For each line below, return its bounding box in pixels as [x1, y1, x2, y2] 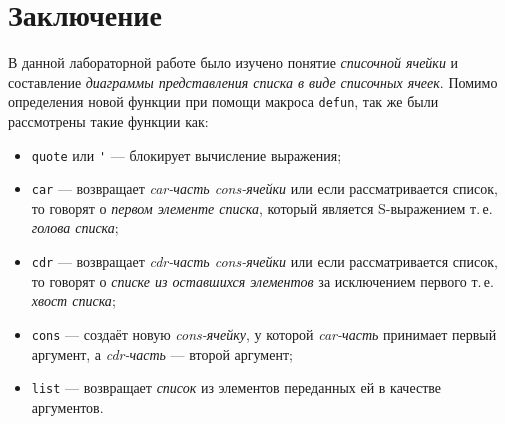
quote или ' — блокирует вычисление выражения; [31, 144, 342, 165]
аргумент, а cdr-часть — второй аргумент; [31, 343, 293, 364]
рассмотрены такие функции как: [8, 110, 209, 131]
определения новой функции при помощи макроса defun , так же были [8, 91, 439, 112]
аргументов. [31, 396, 104, 417]
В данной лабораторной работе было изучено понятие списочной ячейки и [8, 52, 459, 73]
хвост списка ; [31, 290, 116, 311]
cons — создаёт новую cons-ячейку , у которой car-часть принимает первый [31, 323, 497, 344]
